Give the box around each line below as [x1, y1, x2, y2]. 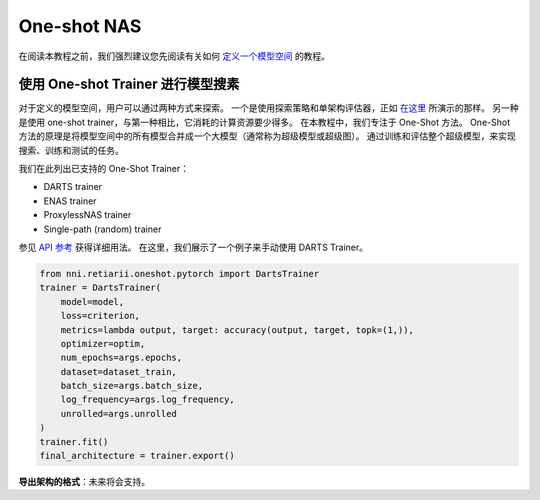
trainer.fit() [39, 436, 109, 447]
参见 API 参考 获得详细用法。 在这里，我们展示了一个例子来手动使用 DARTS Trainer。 [18, 241, 369, 253]
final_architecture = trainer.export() [39, 450, 235, 462]
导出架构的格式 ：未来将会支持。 [18, 476, 150, 488]
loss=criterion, [60, 310, 140, 322]
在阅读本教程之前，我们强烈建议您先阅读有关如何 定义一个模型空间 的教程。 [18, 50, 330, 62]
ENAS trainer [43, 195, 97, 207]
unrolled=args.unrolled [60, 408, 177, 419]
